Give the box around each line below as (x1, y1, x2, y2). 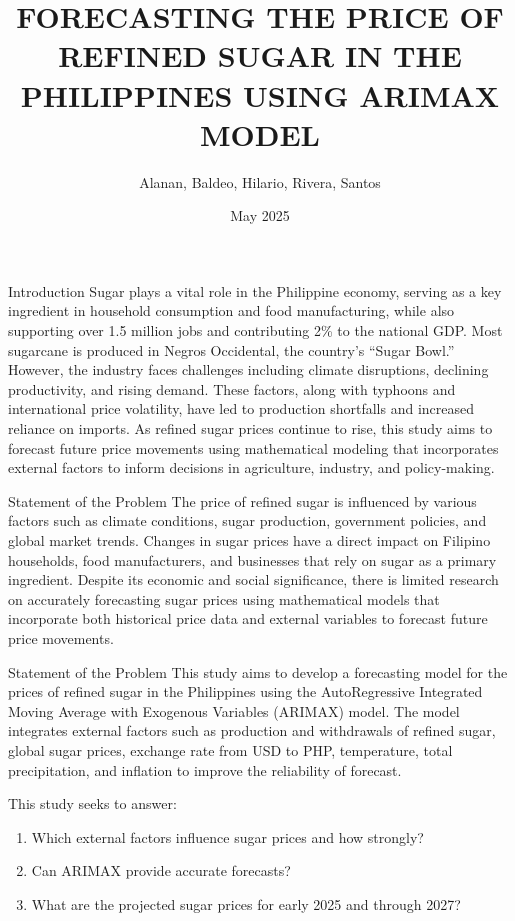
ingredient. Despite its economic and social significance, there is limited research (8, 569, 499, 590)
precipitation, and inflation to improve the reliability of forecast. (8, 759, 402, 780)
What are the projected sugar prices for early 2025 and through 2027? (31, 893, 461, 914)
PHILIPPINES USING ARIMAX (20, 74, 500, 115)
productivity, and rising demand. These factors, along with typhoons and (8, 378, 456, 399)
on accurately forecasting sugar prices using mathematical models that (8, 588, 440, 609)
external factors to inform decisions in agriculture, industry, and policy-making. (8, 457, 495, 478)
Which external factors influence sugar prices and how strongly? (31, 826, 424, 847)
